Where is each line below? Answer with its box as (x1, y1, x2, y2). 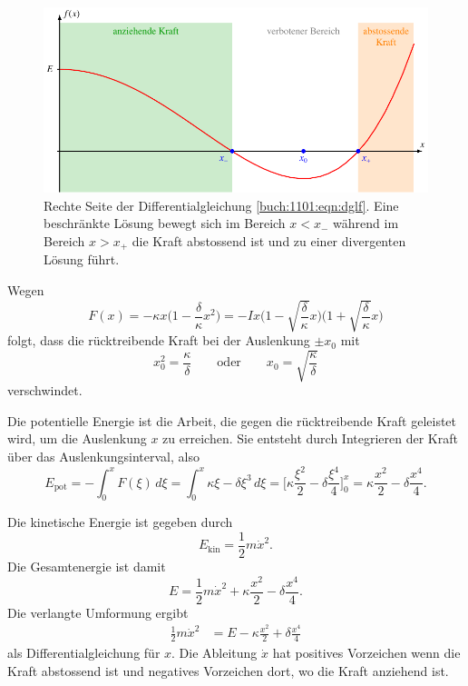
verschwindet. (7, 381, 83, 400)
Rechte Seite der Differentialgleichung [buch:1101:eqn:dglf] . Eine (44, 195, 399, 214)
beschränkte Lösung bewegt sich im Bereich (44, 214, 286, 233)
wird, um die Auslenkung (7, 429, 147, 448)
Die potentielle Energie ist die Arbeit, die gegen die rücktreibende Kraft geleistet (7, 411, 457, 430)
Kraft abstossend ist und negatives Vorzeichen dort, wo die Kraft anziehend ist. (7, 661, 449, 680)
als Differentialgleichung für (7, 643, 161, 662)
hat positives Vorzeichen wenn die (272, 643, 461, 662)
